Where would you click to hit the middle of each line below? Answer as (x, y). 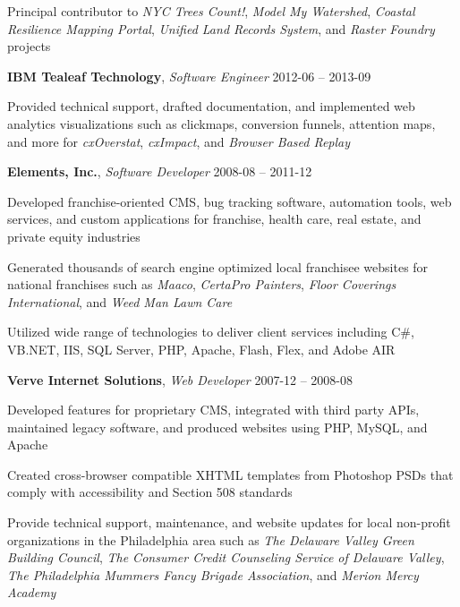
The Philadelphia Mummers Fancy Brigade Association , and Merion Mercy (213, 574)
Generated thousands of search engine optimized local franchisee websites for (218, 266)
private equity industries (74, 236)
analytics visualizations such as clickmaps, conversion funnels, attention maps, (221, 123)
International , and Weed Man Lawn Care (120, 301)
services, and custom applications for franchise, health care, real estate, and (214, 219)
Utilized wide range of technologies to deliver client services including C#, (211, 332)
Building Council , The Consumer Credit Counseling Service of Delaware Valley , (226, 557)
